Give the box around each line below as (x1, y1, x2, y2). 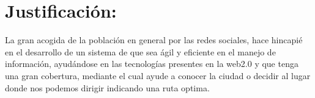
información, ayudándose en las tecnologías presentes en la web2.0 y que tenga (5, 57, 298, 70)
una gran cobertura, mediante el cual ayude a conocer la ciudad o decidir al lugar (5, 69, 311, 82)
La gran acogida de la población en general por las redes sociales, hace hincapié (5, 33, 303, 46)
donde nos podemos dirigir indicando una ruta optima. (5, 81, 210, 94)
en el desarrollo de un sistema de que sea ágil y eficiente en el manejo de (5, 45, 276, 58)
